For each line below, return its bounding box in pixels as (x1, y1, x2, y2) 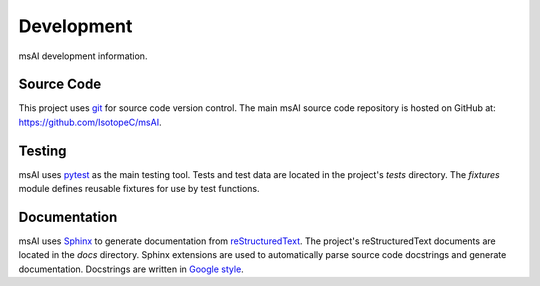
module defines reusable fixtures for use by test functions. (18, 183, 260, 195)
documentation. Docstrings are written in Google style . (18, 263, 244, 275)
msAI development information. (18, 50, 148, 62)
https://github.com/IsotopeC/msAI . (18, 116, 162, 128)
